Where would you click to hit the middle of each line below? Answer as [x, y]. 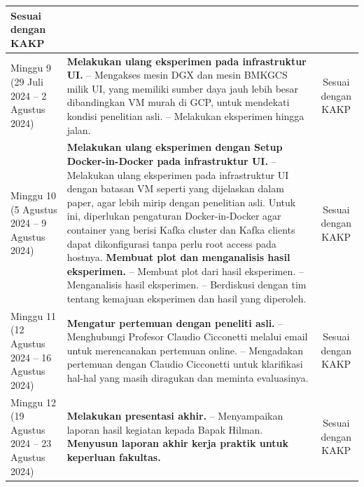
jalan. [79, 129]
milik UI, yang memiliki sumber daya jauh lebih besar [183, 88]
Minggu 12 [33, 402]
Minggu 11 [33, 315]
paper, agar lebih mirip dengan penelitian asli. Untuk [181, 202]
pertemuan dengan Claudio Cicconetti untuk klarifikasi [185, 364]
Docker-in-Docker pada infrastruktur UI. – [171, 160]
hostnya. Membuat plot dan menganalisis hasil [178, 257]
